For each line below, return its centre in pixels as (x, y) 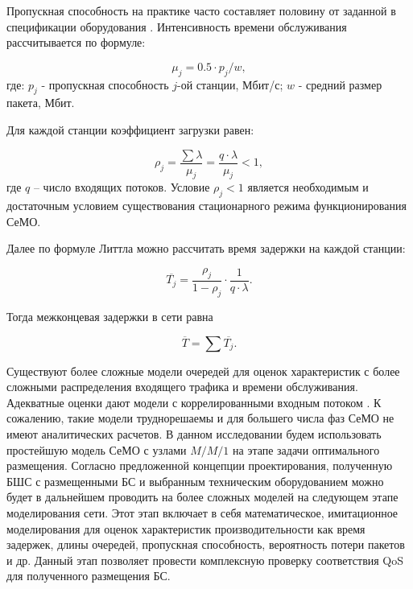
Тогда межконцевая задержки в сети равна (110, 316)
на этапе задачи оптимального (306, 449)
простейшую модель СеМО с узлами (97, 449)
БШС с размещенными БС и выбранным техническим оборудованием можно (195, 481)
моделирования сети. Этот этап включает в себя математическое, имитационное (202, 513)
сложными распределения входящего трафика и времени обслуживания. (182, 387)
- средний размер (340, 84)
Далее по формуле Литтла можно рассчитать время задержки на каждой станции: (206, 248)
